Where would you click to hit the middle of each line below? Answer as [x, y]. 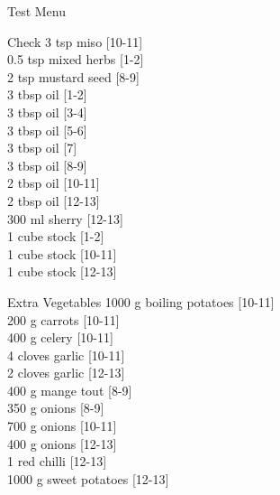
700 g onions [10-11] [62, 426]
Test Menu [37, 11]
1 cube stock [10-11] [62, 253]
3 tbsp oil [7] [42, 148]
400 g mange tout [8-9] [70, 390]
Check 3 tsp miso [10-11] [75, 41]
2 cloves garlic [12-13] [66, 373]
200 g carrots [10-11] [63, 319]
